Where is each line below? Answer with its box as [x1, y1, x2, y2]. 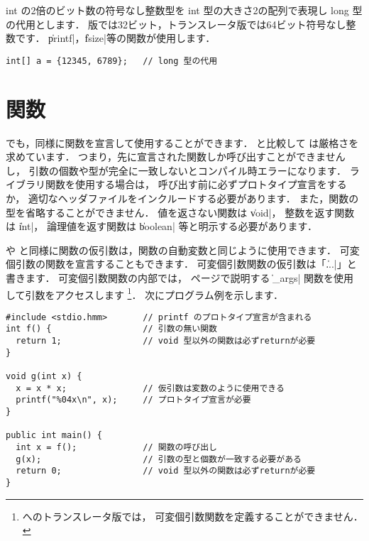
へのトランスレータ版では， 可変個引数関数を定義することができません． [22, 508, 363, 523]
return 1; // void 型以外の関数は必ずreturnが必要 [16, 336, 316, 346]
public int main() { [6, 430, 103, 441]
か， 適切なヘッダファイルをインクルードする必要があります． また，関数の [6, 190, 359, 205]
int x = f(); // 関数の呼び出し [16, 442, 218, 452]
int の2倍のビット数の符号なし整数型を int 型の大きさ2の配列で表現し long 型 [6, 3, 363, 17]
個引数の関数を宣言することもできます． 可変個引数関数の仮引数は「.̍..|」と [6, 256, 357, 271]
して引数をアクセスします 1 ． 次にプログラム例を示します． [6, 285, 284, 302]
